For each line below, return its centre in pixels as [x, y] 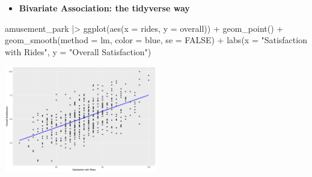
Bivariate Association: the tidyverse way [104, 8]
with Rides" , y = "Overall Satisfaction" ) [78, 51]
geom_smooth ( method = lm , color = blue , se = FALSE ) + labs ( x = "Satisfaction [156, 40]
